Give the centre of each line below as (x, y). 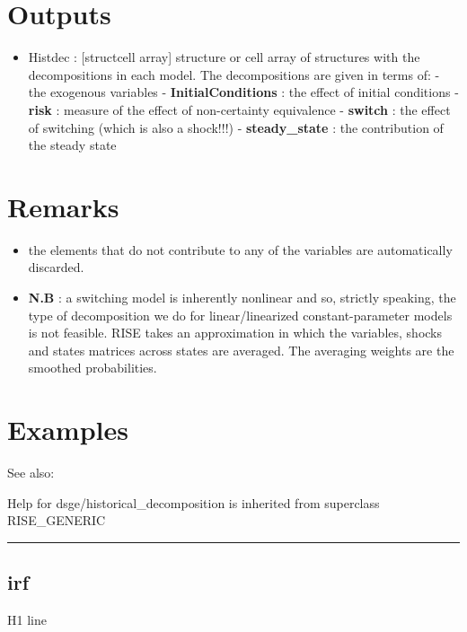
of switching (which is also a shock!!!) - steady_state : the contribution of (236, 127)
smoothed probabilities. (93, 368)
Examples (68, 430)
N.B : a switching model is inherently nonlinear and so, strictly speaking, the (242, 297)
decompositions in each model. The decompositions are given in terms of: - (234, 74)
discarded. (56, 267)
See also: (31, 473)
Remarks (63, 206)
